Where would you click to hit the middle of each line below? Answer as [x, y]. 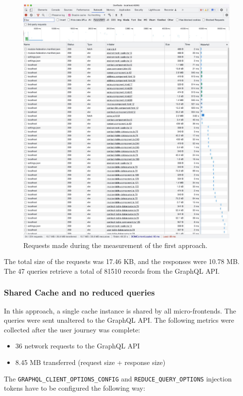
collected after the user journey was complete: [72, 329]
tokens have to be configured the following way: [75, 388]
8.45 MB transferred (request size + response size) [90, 362]
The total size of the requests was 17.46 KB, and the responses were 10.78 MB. [122, 261]
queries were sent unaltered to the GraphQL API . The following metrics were [119, 320]
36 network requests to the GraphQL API [78, 346]
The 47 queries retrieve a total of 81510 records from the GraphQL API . [112, 271]
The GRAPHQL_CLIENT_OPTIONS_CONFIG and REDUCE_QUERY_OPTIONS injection [118, 378]
